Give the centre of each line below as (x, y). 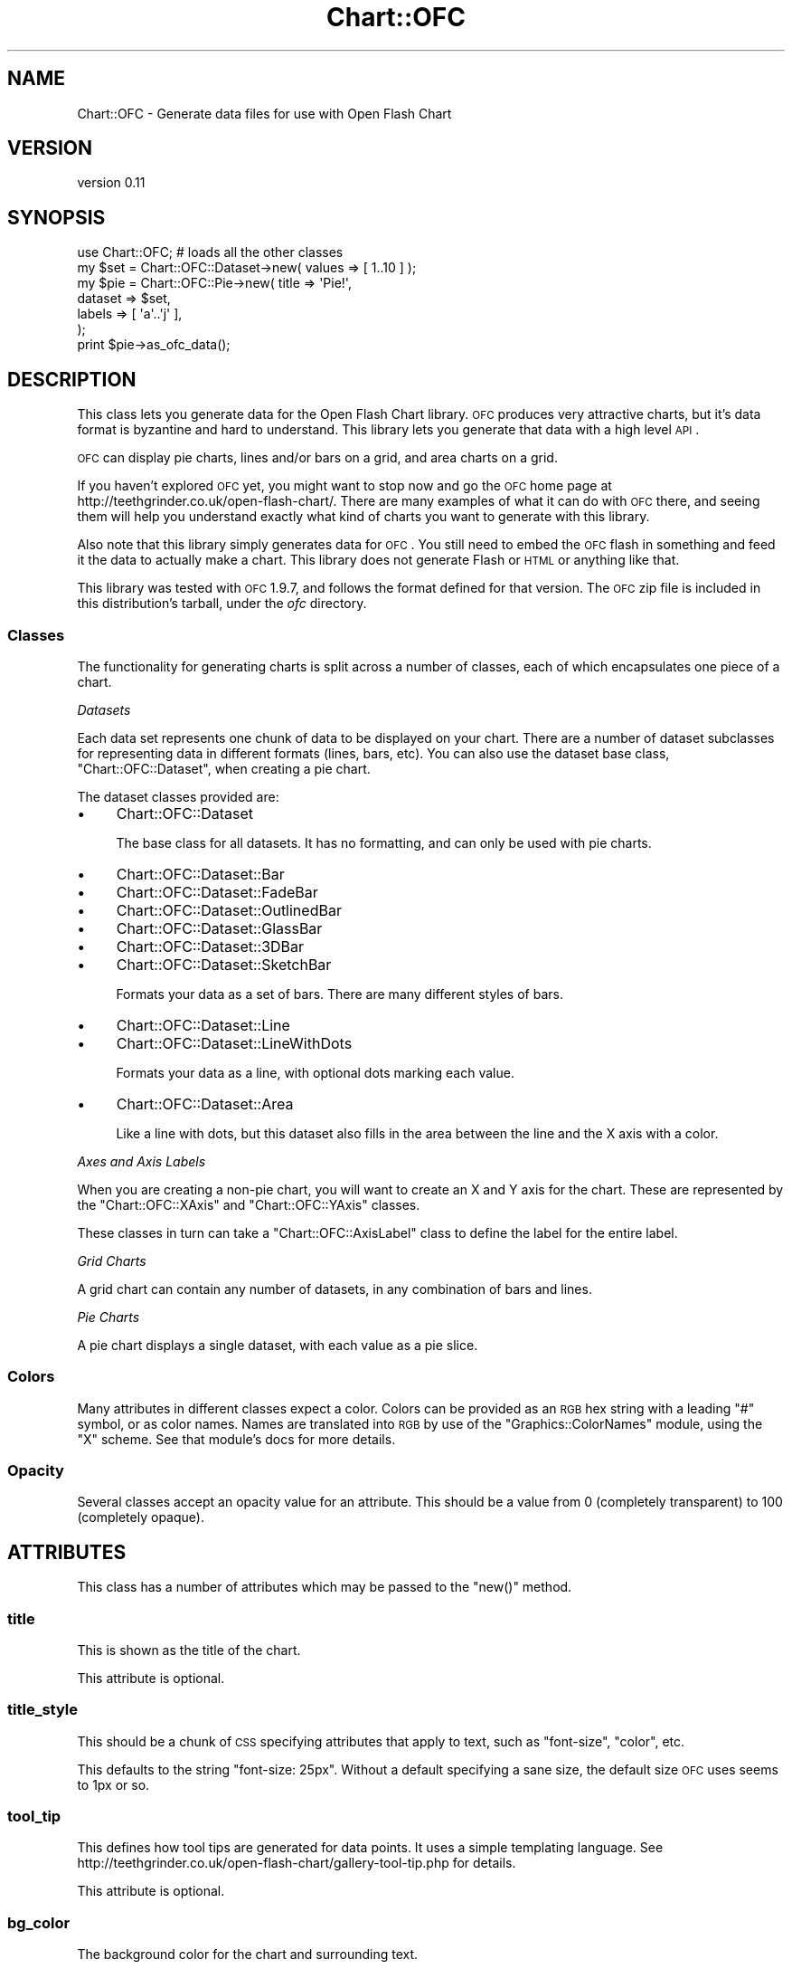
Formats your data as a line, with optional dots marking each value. (315, 1072)
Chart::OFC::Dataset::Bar (200, 874)
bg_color (39, 1922)
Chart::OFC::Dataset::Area (205, 1103)
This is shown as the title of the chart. (189, 1650)
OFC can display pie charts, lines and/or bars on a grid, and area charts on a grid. (317, 458)
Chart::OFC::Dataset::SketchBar (224, 964)
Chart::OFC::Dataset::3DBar (210, 946)
